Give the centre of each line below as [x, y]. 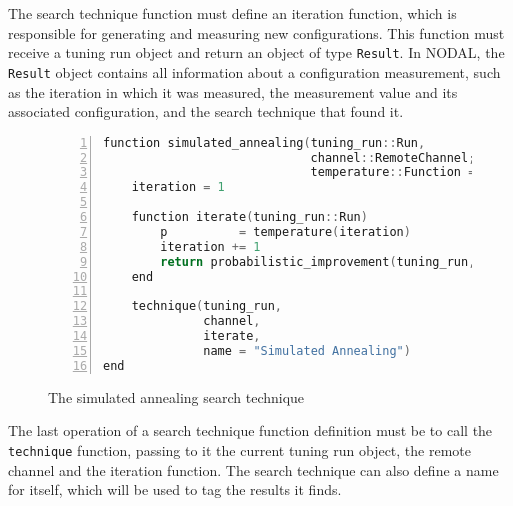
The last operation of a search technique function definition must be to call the [250, 430]
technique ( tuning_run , [207, 306]
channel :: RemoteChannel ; [393, 157]
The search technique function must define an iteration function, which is [232, 13]
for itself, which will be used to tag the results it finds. [175, 489]
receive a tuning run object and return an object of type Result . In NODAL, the [256, 52]
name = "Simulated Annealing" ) [307, 350]
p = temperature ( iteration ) [285, 231]
